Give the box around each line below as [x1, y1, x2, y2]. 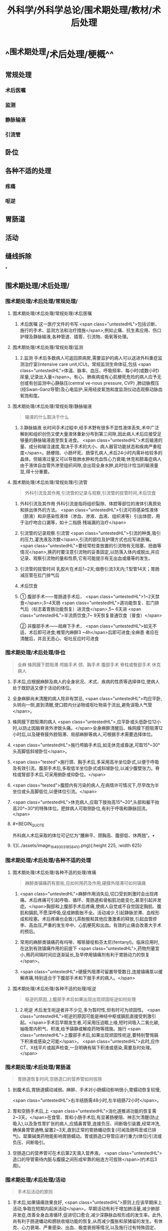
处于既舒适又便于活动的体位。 [12, 685, 74, 691]
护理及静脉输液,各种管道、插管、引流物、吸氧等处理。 [19, 333, 131, 340]
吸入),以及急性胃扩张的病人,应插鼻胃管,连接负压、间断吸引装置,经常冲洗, [12, 1121, 161, 1127]
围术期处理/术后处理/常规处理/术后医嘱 [12, 310, 92, 316]
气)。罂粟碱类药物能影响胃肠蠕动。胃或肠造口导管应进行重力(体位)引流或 [12, 1133, 162, 1139]
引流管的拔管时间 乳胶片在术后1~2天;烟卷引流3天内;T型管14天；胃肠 [19, 566, 160, 572]
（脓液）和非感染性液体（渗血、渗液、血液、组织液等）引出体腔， [19, 513, 156, 519]
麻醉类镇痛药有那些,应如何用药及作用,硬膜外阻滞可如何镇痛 [24, 880, 146, 886]
